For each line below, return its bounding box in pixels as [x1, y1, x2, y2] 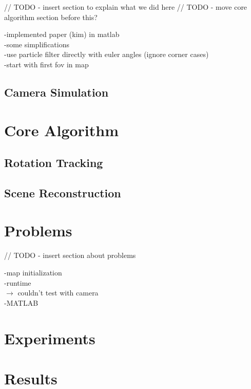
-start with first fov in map [4, 59, 89, 69]
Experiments [4, 327, 95, 348]
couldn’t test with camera [17, 287, 99, 298]
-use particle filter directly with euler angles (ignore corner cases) [4, 49, 209, 60]
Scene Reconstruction [4, 184, 121, 200]
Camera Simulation [4, 84, 109, 100]
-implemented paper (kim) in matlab [4, 29, 120, 40]
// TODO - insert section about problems [4, 250, 136, 261]
